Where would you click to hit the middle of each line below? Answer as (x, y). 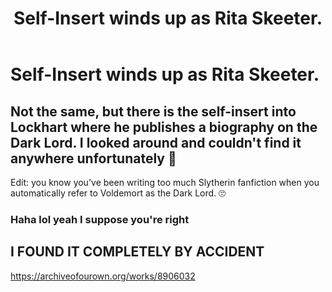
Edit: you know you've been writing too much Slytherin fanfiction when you (165, 182)
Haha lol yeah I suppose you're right (100, 219)
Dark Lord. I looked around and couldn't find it (156, 142)
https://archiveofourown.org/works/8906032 (103, 276)
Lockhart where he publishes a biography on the (164, 127)
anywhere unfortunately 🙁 (93, 158)
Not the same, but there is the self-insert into (153, 111)
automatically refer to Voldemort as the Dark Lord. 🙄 (118, 193)
